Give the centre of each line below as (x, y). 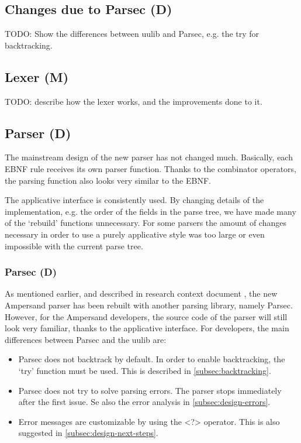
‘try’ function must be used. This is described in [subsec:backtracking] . (145, 370)
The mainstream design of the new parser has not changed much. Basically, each (149, 157)
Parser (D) (38, 133)
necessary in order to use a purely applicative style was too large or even (135, 234)
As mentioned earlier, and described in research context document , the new (141, 293)
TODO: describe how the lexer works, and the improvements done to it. (134, 101)
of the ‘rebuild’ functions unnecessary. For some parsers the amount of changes (146, 223)
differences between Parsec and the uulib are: (86, 339)
